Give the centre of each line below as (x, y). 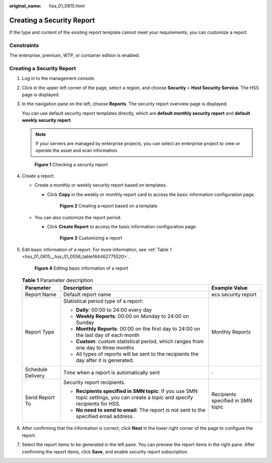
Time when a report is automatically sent (112, 373)
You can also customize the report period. (78, 217)
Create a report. (39, 176)
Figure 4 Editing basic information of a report (81, 268)
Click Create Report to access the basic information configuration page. (122, 227)
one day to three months (105, 348)
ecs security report (234, 295)
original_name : (25, 6)
